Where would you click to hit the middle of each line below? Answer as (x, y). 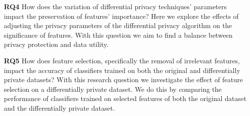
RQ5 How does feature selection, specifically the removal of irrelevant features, (122, 60)
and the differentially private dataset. (60, 108)
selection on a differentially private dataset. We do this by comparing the (113, 89)
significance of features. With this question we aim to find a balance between (118, 35)
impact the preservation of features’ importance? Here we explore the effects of (121, 16)
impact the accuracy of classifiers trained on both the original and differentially (122, 70)
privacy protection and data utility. (56, 44)
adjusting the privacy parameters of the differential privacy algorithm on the (118, 25)
